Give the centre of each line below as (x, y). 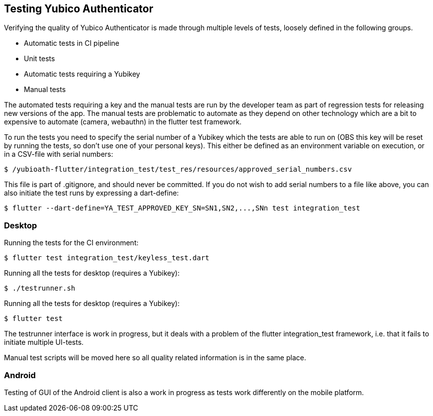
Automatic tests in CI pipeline (72, 43)
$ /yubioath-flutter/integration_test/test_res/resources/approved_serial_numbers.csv (178, 169)
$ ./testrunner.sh (40, 288)
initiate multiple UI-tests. (44, 342)
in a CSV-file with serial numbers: (59, 154)
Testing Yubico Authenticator (79, 9)
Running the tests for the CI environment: (71, 243)
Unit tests (40, 59)
